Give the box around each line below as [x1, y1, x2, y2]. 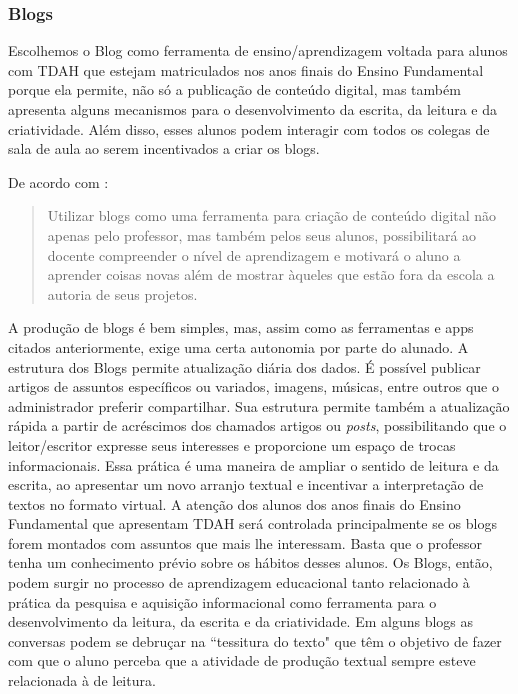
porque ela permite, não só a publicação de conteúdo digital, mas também [8, 79, 461, 100]
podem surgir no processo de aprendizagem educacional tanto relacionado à [8, 572, 470, 593]
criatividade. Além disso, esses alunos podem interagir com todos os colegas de [8, 118, 490, 139]
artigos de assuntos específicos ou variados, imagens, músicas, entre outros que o [8, 376, 499, 397]
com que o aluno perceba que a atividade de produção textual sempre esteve [8, 650, 476, 671]
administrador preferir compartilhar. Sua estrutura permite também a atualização [8, 395, 510, 416]
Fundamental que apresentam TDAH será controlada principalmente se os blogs [8, 513, 497, 534]
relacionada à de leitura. [8, 670, 156, 691]
